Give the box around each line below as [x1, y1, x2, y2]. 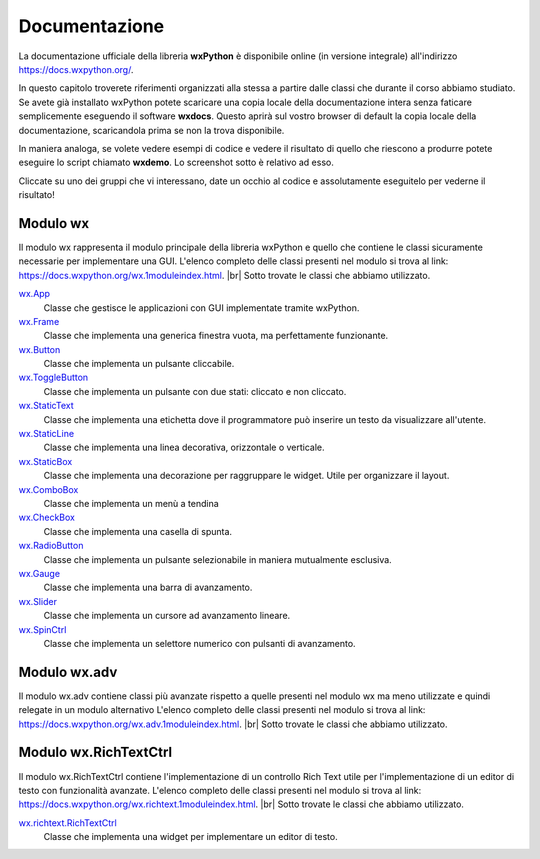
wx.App [18, 288, 50, 300]
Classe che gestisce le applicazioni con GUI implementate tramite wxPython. [43, 301, 360, 314]
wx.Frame [18, 315, 60, 327]
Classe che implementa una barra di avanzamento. [43, 581, 253, 594]
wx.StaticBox [18, 455, 73, 467]
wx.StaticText [18, 400, 74, 412]
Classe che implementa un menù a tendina [43, 498, 219, 509]
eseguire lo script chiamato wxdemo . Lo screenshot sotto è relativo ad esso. [18, 156, 334, 169]
